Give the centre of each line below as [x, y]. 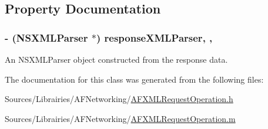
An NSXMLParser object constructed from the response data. [116, 59]
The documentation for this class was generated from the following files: [134, 79]
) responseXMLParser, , [154, 37]
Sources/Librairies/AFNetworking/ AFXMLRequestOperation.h [119, 99]
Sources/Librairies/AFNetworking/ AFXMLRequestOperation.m [120, 118]
